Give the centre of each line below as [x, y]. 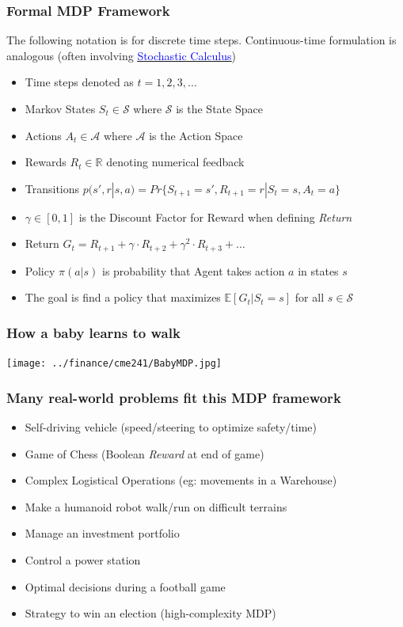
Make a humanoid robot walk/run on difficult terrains [156, 506]
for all [310, 297]
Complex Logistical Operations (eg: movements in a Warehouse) [181, 480]
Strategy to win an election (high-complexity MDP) [150, 613]
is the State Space [219, 108]
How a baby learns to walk [93, 332]
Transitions [52, 188]
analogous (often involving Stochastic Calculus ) [121, 55]
